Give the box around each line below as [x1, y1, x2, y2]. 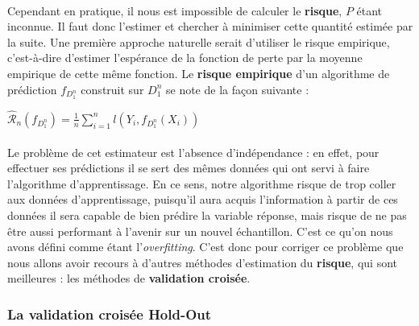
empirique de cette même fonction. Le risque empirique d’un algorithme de [7, 64, 390, 81]
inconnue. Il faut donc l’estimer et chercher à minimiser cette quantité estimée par [7, 18, 413, 35]
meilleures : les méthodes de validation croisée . [7, 270, 251, 287]
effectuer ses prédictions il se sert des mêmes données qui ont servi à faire [7, 159, 370, 176]
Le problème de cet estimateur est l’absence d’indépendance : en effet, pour [7, 143, 380, 160]
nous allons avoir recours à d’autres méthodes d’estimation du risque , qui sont [7, 254, 397, 270]
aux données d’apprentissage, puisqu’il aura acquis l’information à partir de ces [7, 191, 398, 208]
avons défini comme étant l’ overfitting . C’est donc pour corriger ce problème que [7, 238, 404, 255]
